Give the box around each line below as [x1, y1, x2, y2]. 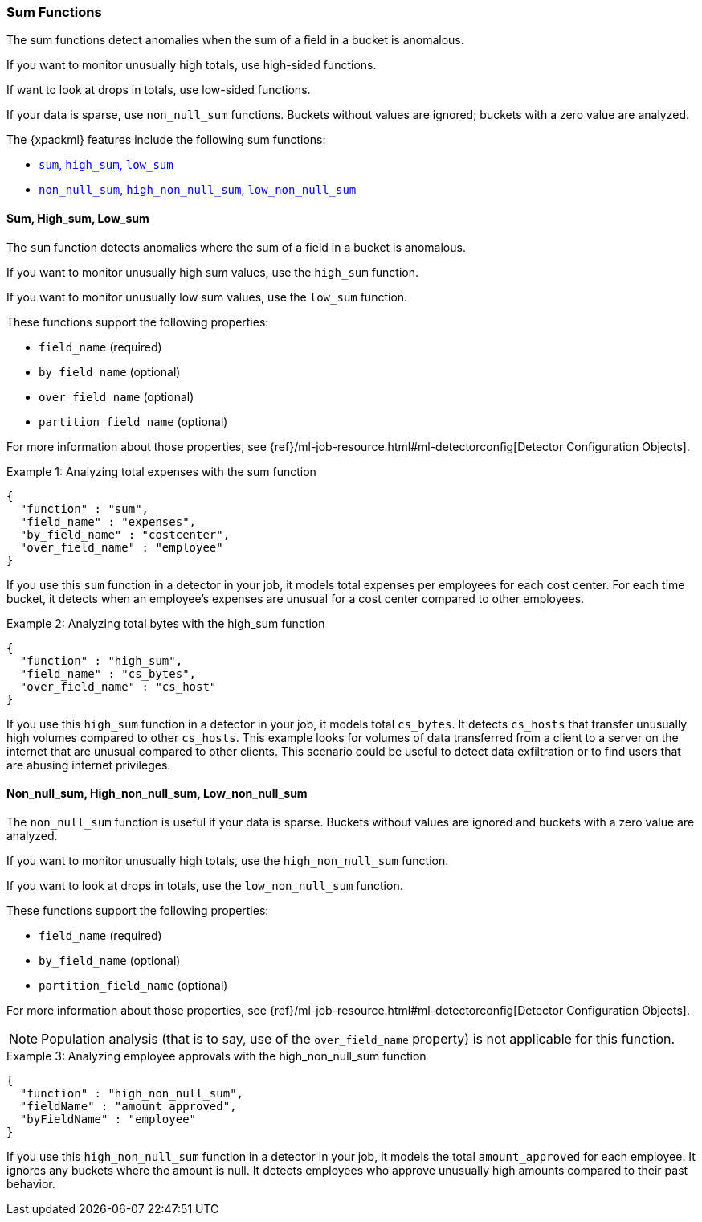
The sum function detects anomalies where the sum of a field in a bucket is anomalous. [6, 240, 466, 254]
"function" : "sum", [19, 502, 149, 515]
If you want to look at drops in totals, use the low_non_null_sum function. [6, 878, 403, 892]
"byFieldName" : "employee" [19, 1112, 197, 1126]
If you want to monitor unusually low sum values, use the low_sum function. [6, 289, 408, 304]
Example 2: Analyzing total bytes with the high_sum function [6, 616, 325, 630]
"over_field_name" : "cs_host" [19, 679, 217, 693]
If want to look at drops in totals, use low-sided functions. [6, 83, 311, 97]
